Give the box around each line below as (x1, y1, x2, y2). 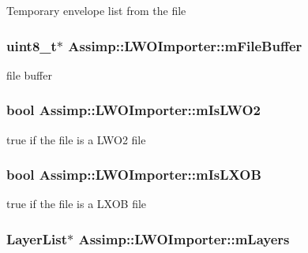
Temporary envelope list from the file (6, 2, 186, 18)
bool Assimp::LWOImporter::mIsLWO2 (6, 100, 261, 120)
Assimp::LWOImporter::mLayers (78, 229, 290, 248)
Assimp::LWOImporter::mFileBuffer (68, 35, 302, 55)
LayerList (6, 229, 68, 248)
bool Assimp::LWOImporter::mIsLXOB (6, 165, 261, 184)
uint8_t (6, 35, 57, 55)
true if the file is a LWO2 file (6, 131, 146, 147)
